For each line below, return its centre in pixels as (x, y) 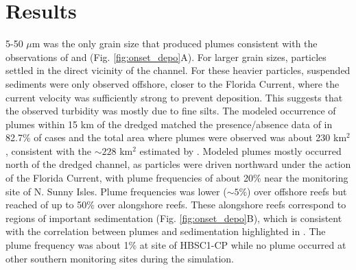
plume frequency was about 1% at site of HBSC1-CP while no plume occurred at (176, 245)
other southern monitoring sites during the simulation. (120, 258)
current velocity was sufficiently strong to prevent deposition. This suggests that (174, 97)
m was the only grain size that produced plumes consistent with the (175, 44)
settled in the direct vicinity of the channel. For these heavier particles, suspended (178, 70)
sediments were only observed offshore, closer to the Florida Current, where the (173, 83)
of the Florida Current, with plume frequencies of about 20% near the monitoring (177, 178)
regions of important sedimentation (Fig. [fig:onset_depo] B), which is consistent (174, 218)
